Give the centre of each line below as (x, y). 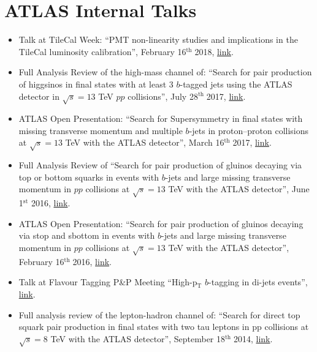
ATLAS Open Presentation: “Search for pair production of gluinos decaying (161, 223)
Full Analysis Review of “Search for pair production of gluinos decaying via (160, 165)
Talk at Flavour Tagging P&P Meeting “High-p (108, 282)
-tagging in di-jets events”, (258, 282)
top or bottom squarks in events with (89, 177)
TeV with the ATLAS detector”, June (239, 189)
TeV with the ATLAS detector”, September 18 (138, 338)
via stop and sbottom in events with (87, 235)
